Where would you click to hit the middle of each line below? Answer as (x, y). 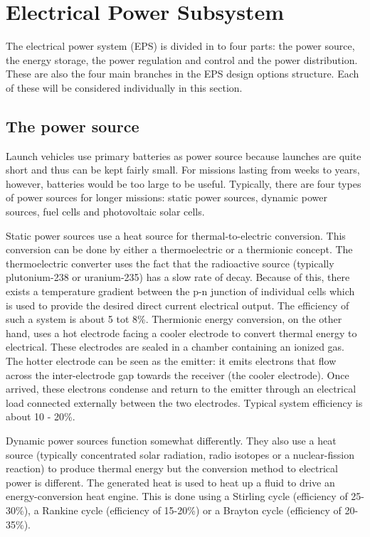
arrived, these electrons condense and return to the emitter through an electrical (181, 389)
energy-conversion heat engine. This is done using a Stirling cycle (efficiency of (177, 496)
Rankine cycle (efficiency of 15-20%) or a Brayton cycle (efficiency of (192, 510)
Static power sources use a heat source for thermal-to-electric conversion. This (176, 235)
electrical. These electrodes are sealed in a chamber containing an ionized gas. (175, 347)
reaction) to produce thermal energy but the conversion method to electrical (172, 468)
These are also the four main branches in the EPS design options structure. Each (183, 74)
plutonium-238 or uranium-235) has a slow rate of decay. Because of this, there (178, 277)
